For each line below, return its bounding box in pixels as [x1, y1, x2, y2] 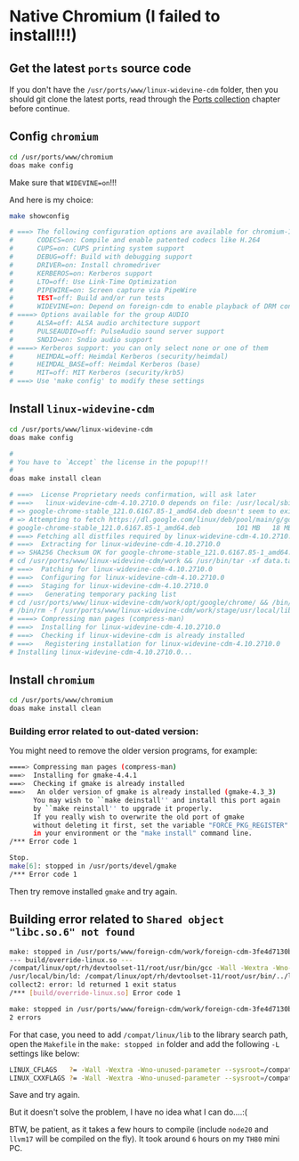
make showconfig [9, 211, 69, 220]
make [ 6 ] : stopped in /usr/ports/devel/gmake [9, 862, 177, 871]
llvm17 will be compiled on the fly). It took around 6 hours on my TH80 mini [9, 1133, 280, 1144]
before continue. [9, 103, 70, 113]
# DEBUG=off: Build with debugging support [9, 252, 193, 262]
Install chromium [9, 673, 95, 688]
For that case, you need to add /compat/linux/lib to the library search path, [9, 1029, 288, 1040]
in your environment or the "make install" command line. [32, 829, 253, 838]
